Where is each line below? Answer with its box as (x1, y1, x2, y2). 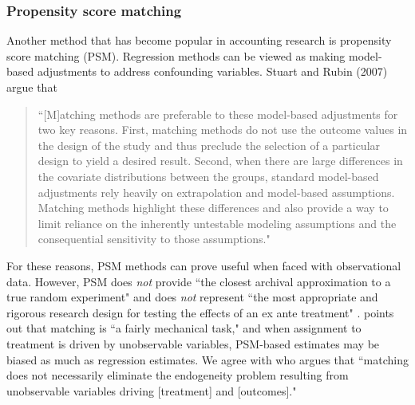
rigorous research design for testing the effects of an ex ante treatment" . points (6, 304, 394, 320)
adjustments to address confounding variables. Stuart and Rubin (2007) (37, 63, 388, 80)
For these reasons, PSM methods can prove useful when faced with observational (6, 257, 401, 273)
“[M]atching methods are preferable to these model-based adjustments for (38, 105, 398, 122)
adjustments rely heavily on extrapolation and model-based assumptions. (38, 183, 395, 200)
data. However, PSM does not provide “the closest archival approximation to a (6, 273, 391, 289)
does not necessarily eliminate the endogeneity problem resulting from (6, 367, 349, 383)
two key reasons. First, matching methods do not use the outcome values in (38, 121, 408, 138)
